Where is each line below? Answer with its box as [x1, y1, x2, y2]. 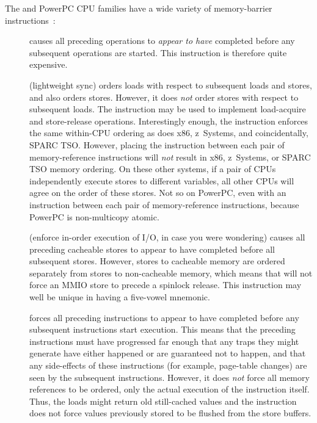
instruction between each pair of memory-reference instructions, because [29, 198, 299, 211]
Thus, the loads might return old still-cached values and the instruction [29, 394, 297, 407]
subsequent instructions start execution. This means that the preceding [29, 323, 296, 336]
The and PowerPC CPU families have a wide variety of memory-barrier [5, 2, 272, 14]
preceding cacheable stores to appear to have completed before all [29, 242, 275, 255]
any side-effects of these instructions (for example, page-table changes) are [29, 359, 307, 372]
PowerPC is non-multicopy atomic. [29, 210, 159, 223]
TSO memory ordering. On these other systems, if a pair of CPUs [29, 162, 276, 175]
